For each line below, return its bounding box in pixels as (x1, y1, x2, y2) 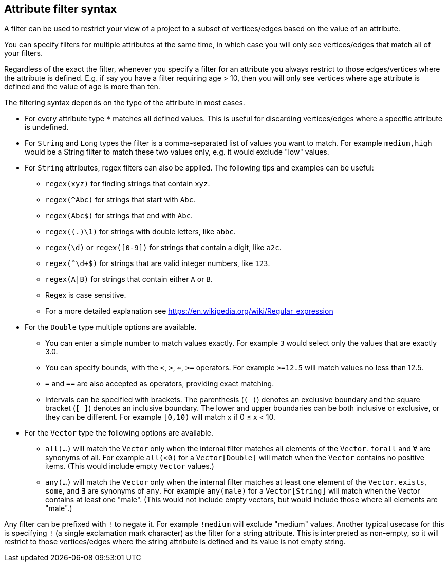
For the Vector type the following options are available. (25, 428, 213, 438)
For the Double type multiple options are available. (25, 323, 197, 332)
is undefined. (25, 123, 69, 132)
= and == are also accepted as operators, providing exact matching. (45, 379, 274, 388)
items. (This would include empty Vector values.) (45, 462, 214, 471)
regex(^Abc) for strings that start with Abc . (45, 195, 196, 204)
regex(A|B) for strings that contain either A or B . (45, 275, 213, 284)
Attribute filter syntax (4, 3, 117, 15)
